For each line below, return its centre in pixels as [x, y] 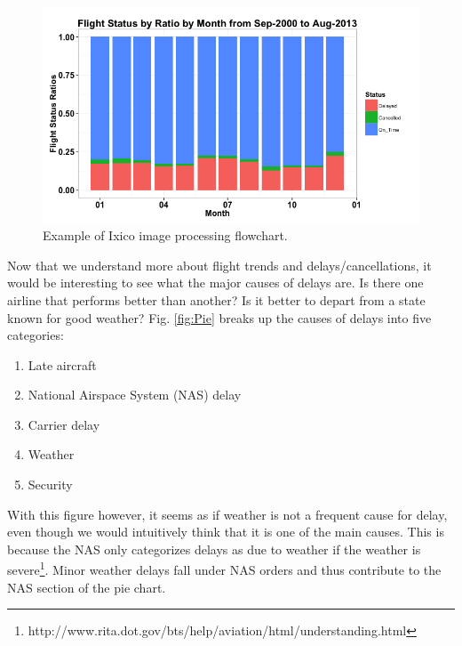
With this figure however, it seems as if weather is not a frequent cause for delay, [227, 514]
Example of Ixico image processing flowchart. [165, 235]
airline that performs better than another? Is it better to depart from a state [216, 299]
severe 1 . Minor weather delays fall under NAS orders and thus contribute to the [224, 569]
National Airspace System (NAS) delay [135, 395]
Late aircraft [62, 364]
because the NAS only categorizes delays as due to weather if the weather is [214, 549]
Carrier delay [64, 424]
